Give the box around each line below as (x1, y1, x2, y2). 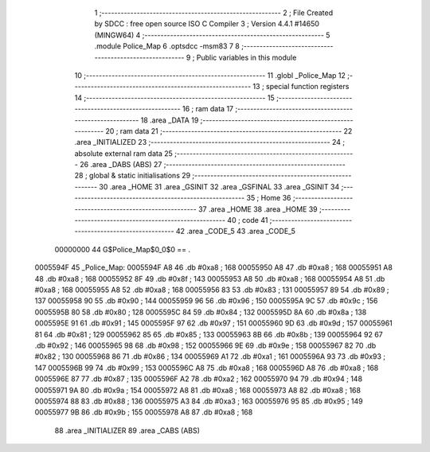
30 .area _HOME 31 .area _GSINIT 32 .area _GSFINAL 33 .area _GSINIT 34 (99, 181, 340, 191)
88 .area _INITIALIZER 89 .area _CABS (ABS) (54, 426, 201, 435)
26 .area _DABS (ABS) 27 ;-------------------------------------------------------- (80, 160, 346, 169)
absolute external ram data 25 (74, 148, 173, 158)
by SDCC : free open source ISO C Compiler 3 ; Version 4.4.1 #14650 (94, 19, 320, 29)
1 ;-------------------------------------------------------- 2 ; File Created (94, 8, 334, 18)
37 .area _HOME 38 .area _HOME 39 (197, 204, 318, 214)
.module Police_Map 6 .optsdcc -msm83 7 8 (94, 41, 240, 51)
